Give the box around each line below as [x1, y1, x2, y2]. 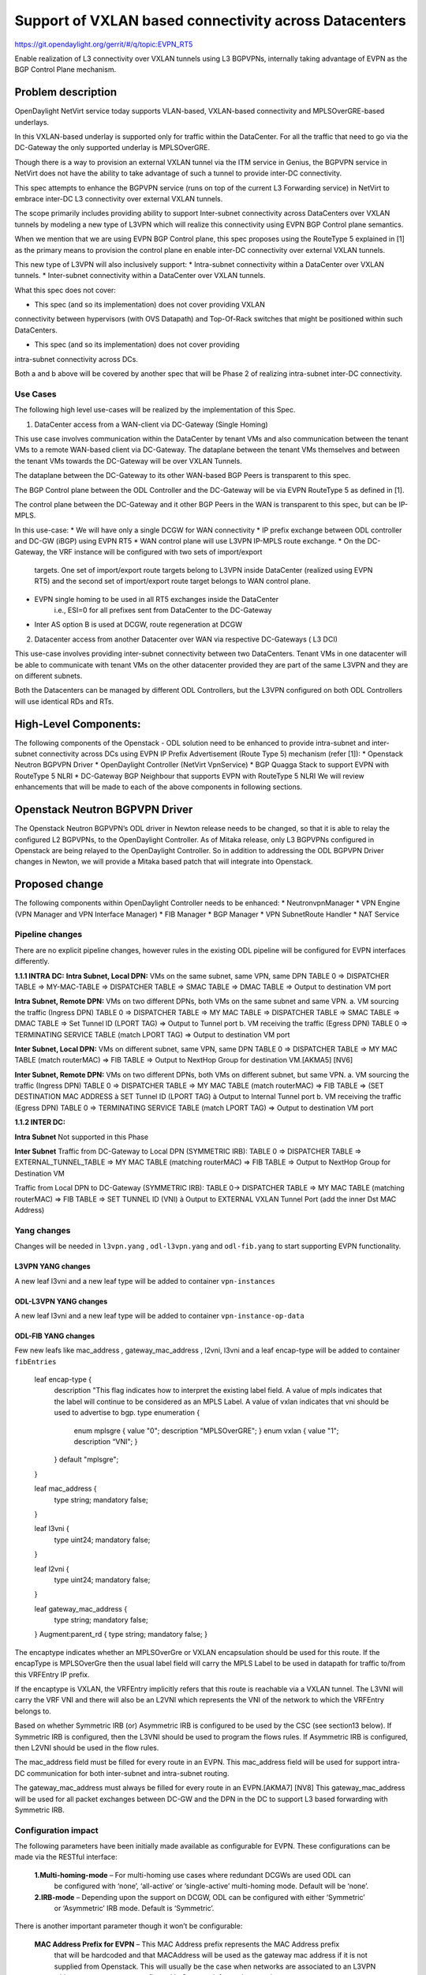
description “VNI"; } [73, 1437, 138, 1446]
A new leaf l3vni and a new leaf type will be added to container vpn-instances [14, 1276, 275, 1285]
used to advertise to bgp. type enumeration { [54, 1408, 200, 1417]
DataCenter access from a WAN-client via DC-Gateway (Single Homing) [34, 419, 268, 429]
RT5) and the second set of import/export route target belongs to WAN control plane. [34, 577, 311, 586]
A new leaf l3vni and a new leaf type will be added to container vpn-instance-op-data [14, 1311, 305, 1320]
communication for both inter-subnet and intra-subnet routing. [26, 1768, 230, 1777]
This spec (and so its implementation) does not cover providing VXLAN [34, 300, 266, 310]
